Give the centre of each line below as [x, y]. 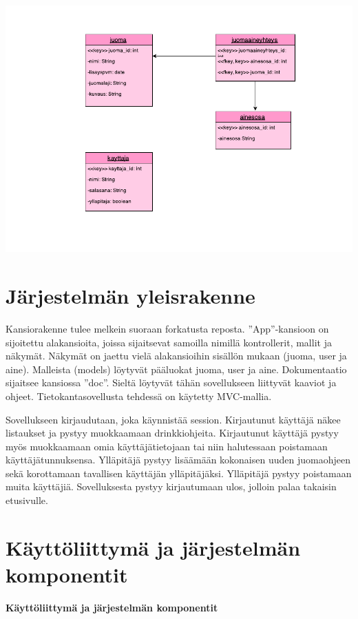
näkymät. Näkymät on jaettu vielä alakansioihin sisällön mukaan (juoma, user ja [176, 356]
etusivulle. [27, 500]
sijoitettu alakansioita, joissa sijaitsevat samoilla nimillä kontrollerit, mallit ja [169, 342]
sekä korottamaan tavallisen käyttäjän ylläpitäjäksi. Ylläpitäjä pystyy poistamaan [179, 473]
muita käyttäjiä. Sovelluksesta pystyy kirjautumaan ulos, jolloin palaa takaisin [171, 486]
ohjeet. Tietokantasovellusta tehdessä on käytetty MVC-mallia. [139, 396]
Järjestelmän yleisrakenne [130, 296]
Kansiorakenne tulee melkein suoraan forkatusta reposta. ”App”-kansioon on [167, 328]
